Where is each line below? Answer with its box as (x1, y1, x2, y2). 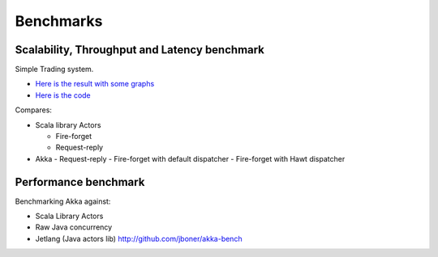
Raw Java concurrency (35, 222, 113, 232)
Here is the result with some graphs (35, 79, 155, 89)
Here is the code (35, 90, 91, 100)
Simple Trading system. (15, 65, 94, 74)
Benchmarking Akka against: (15, 196, 111, 206)
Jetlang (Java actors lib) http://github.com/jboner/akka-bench (35, 234, 243, 243)
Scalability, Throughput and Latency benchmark (15, 43, 265, 57)
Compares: (15, 105, 53, 115)
